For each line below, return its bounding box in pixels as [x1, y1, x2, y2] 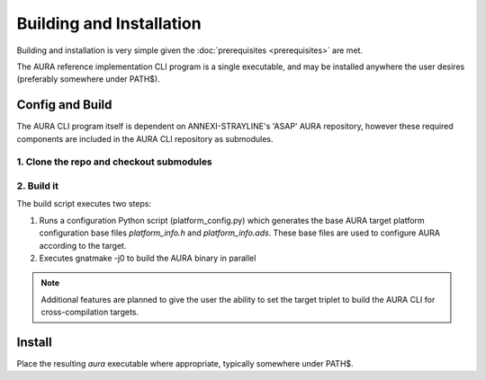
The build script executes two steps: [16, 199, 152, 209]
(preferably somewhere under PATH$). [16, 74, 161, 84]
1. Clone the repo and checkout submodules [16, 155, 213, 168]
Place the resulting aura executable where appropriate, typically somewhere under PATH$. [16, 358, 355, 368]
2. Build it [16, 180, 58, 192]
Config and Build [16, 97, 112, 112]
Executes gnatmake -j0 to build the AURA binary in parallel [39, 252, 256, 263]
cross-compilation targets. [40, 306, 139, 318]
